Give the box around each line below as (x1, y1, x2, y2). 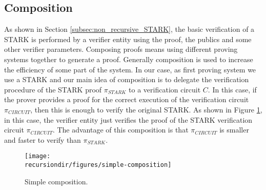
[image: (25, 153, 51, 160)
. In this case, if (208, 84, 257, 94)
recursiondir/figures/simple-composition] (25, 161, 172, 168)
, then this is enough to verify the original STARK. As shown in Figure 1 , (30, 104, 262, 115)
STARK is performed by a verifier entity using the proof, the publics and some (4, 33, 252, 44)
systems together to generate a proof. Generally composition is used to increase (4, 53, 253, 64)
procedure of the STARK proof (4, 84, 102, 94)
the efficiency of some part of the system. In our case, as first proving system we (4, 64, 256, 74)
